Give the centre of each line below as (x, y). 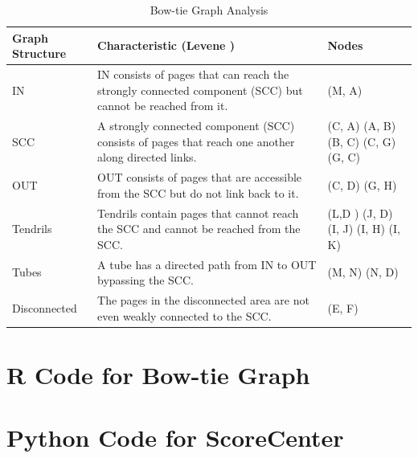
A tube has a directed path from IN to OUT (207, 264)
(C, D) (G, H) (362, 184)
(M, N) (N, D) (363, 272)
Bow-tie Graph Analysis (209, 10)
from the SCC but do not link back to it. (198, 192)
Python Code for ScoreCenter (175, 438)
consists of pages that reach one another (196, 141)
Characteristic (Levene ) (166, 45)
